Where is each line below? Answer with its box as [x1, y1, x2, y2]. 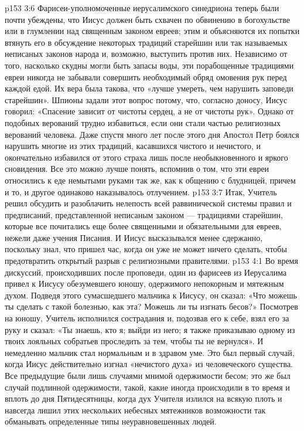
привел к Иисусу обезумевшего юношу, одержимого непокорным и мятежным [5, 277, 284, 290]
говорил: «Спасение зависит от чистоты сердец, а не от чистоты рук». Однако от [5, 105, 294, 117]
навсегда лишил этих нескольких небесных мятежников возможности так [5, 403, 266, 416]
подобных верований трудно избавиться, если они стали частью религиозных [5, 116, 281, 128]
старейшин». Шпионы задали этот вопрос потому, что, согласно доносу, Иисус [5, 93, 288, 106]
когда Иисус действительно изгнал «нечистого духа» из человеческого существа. [5, 358, 293, 370]
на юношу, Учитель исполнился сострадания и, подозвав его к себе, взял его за [5, 312, 289, 324]
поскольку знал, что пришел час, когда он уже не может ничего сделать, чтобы [5, 243, 287, 255]
